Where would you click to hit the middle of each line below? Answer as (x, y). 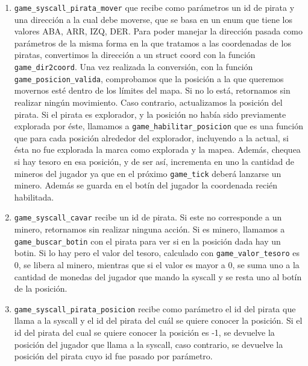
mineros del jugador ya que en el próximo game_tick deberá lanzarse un (148, 173)
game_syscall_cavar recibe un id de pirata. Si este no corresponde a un (148, 217)
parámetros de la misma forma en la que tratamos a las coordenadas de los (152, 43)
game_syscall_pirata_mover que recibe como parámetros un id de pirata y (154, 7)
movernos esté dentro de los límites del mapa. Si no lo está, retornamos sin (152, 90)
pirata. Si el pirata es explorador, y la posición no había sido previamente (150, 114)
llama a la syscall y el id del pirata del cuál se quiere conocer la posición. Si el (158, 320)
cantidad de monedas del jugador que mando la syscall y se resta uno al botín (158, 276)
